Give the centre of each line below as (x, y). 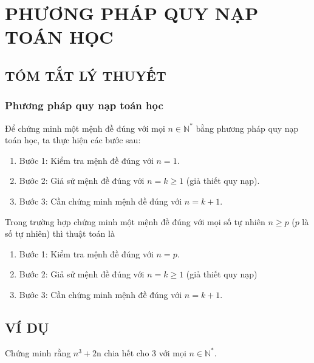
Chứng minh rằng (38, 352)
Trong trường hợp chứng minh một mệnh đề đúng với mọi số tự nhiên (135, 221)
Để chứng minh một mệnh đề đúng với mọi (85, 128)
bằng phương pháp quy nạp (247, 128)
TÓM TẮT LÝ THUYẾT (86, 75)
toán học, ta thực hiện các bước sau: (73, 140)
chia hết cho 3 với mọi (145, 352)
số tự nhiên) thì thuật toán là (60, 233)
